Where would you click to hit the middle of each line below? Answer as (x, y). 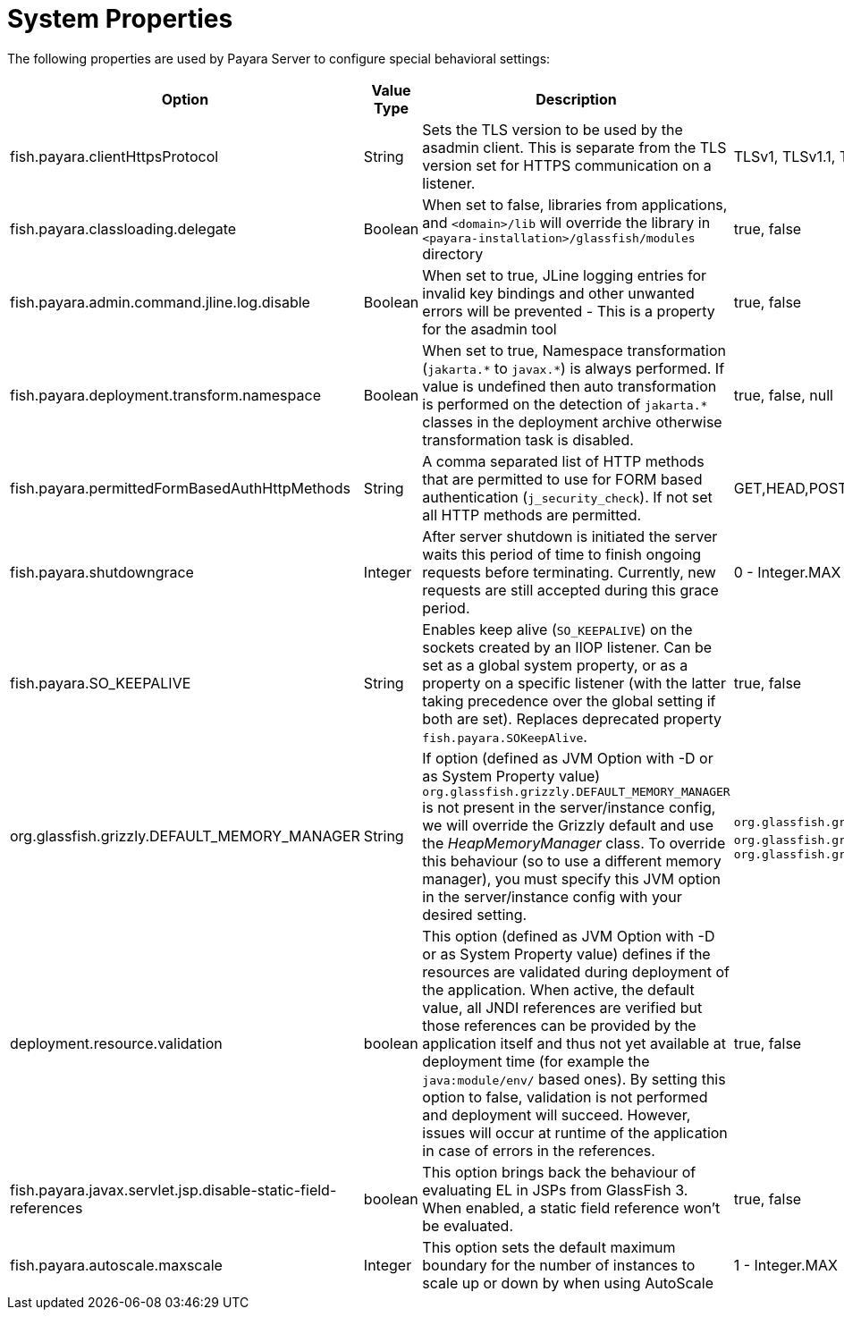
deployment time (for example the (536, 1061)
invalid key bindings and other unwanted (558, 293)
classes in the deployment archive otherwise (572, 422)
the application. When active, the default (558, 989)
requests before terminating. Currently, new (569, 572)
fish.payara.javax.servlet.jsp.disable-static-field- (173, 1190)
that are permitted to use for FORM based (562, 479)
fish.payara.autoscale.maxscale (116, 1265)
